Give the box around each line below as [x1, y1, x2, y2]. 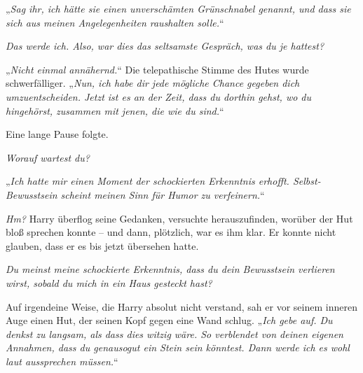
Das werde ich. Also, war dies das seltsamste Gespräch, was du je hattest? [6, 38, 324, 53]
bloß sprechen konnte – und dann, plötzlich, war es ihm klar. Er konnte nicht [6, 225, 336, 239]
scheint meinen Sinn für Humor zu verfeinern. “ [60, 187, 265, 202]
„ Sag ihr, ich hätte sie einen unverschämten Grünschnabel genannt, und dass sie [6, 1, 351, 15]
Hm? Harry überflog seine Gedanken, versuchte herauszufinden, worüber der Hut [6, 211, 353, 225]
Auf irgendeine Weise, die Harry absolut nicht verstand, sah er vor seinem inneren [6, 299, 357, 314]
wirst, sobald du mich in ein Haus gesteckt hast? [6, 275, 212, 290]
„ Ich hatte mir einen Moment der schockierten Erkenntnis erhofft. [6, 174, 289, 188]
